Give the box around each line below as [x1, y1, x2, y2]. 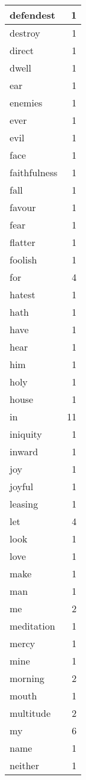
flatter [10, 235, 35, 249]
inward [10, 444, 38, 458]
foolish [10, 253, 37, 266]
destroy [10, 26, 40, 40]
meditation [10, 619, 55, 633]
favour [10, 200, 36, 214]
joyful [10, 479, 34, 493]
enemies [10, 96, 43, 109]
